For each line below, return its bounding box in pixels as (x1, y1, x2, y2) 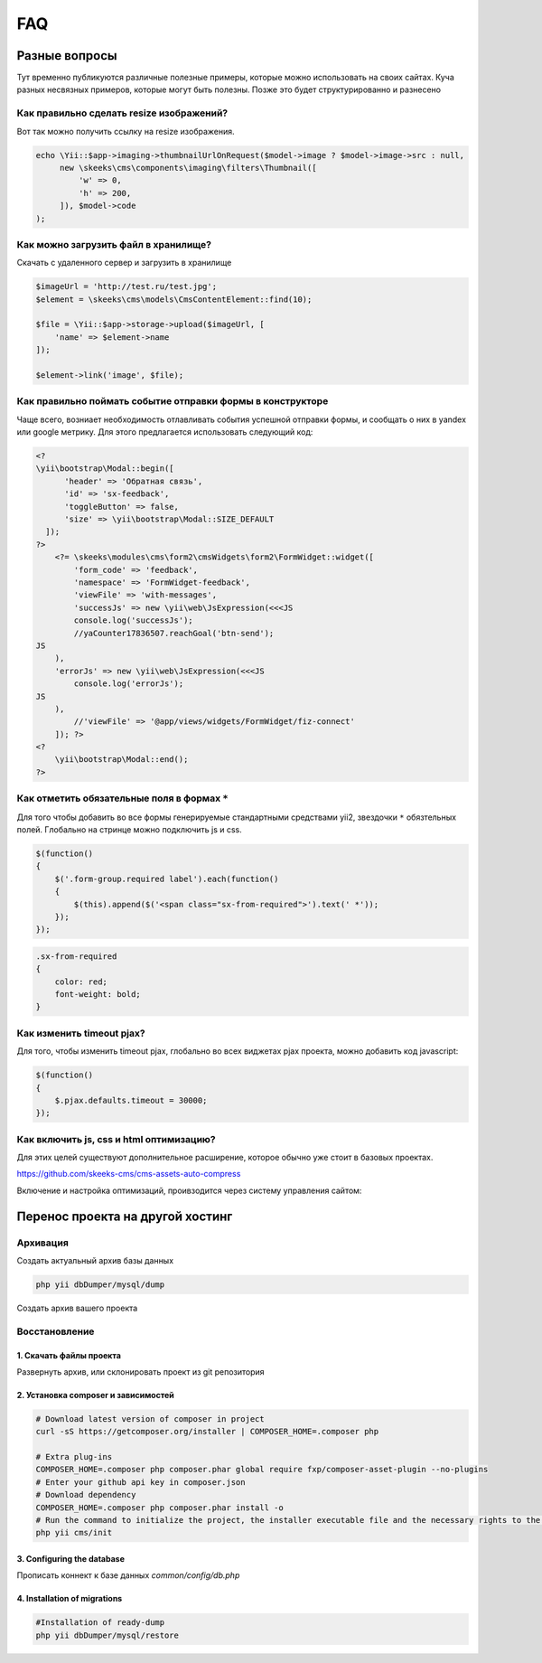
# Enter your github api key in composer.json (35, 1477, 246, 1487)
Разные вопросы (16, 48, 117, 63)
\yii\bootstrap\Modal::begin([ (35, 464, 175, 474)
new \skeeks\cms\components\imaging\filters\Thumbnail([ (59, 163, 317, 173)
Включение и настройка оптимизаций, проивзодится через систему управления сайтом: (16, 1185, 362, 1196)
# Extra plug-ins (35, 1452, 113, 1462)
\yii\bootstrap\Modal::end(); (54, 755, 189, 765)
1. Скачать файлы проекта (16, 1349, 122, 1360)
